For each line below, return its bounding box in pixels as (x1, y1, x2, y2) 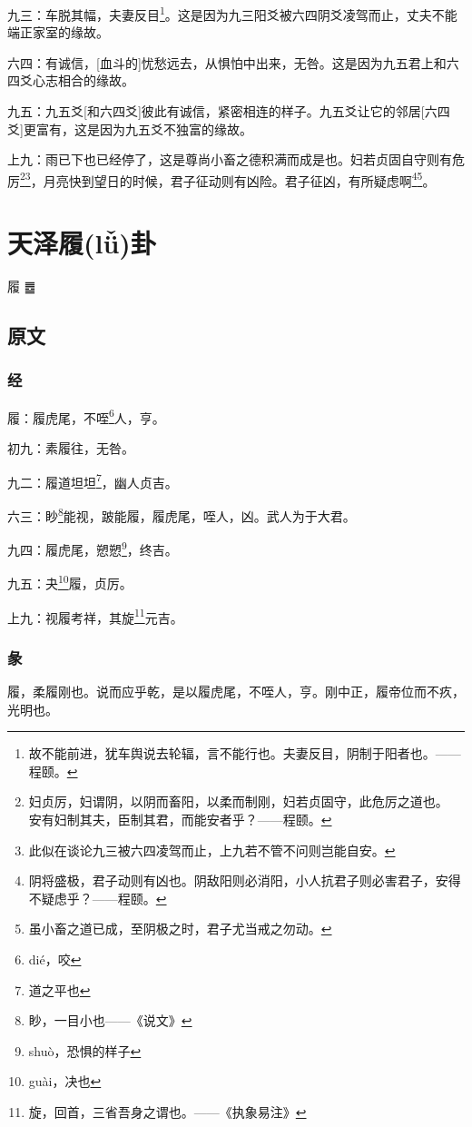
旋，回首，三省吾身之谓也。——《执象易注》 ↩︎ (28, 1102, 307, 1121)
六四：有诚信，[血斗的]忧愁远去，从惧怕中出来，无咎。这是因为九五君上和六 (7, 53, 459, 72)
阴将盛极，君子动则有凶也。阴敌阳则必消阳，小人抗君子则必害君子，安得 (28, 871, 461, 890)
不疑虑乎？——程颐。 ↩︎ (28, 888, 167, 907)
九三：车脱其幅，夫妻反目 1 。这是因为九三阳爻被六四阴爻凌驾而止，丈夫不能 (7, 3, 457, 24)
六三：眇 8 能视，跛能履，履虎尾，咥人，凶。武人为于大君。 (7, 503, 356, 525)
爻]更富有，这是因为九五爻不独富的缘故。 (7, 119, 252, 138)
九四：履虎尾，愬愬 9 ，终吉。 (7, 538, 178, 559)
